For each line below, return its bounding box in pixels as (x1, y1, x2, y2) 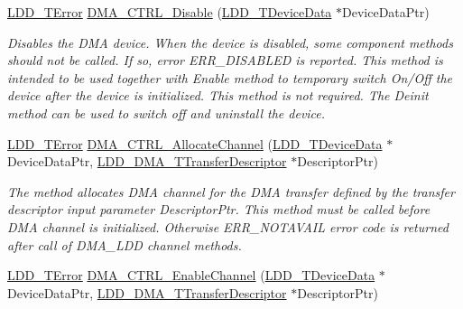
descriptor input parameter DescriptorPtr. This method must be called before (7, 200, 431, 219)
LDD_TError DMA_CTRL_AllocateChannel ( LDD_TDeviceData (7, 134, 383, 153)
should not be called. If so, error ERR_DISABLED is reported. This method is (7, 51, 443, 70)
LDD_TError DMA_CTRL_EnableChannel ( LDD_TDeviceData (7, 266, 375, 285)
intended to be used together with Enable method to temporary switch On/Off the (7, 68, 453, 87)
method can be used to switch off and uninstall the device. (7, 103, 326, 122)
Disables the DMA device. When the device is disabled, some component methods (7, 33, 453, 51)
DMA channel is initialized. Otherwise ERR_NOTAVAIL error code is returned (7, 217, 449, 236)
